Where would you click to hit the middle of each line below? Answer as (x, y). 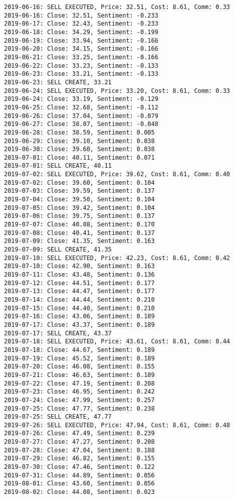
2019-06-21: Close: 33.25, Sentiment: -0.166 (81, 57)
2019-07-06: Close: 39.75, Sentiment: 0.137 (79, 216)
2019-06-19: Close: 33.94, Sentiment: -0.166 (81, 40)
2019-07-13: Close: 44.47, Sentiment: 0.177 (79, 291)
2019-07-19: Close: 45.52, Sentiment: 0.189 (79, 358)
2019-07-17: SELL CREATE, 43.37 (58, 333)
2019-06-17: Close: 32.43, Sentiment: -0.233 (81, 24)
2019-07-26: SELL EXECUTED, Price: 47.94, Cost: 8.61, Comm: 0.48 (117, 425)
